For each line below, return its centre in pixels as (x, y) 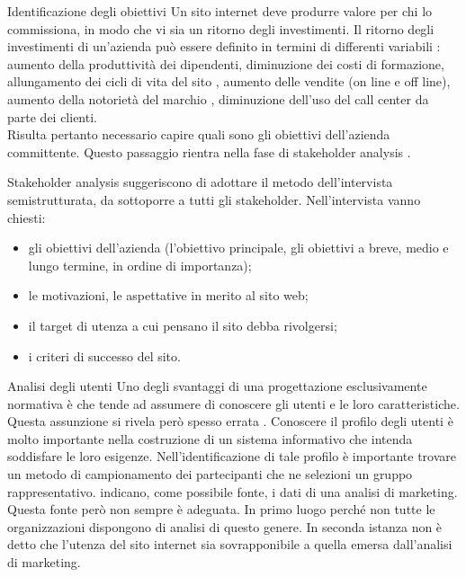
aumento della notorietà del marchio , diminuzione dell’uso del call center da (218, 98)
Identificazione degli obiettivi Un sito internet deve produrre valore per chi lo (220, 11)
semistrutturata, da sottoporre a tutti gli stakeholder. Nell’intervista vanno (214, 199)
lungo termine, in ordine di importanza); (140, 265)
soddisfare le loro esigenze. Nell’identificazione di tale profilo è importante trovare (232, 456)
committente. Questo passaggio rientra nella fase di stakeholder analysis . (209, 151)
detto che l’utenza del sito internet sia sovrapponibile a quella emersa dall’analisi (230, 544)
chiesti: (27, 217)
